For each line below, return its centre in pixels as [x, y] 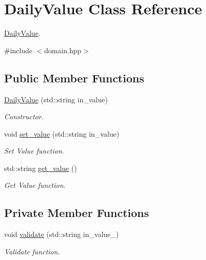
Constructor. [24, 116]
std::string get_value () [41, 168]
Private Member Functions [77, 213]
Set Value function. [34, 151]
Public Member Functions [74, 78]
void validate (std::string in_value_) [62, 234]
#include [18, 50]
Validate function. [32, 251]
